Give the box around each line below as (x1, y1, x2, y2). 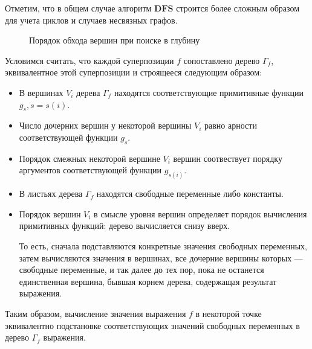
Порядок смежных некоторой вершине (19, 152, 160, 164)
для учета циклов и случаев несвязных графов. (5, 13, 178, 26)
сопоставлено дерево (183, 54, 260, 66)
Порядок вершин (19, 207, 81, 220)
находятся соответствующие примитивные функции (114, 86, 304, 98)
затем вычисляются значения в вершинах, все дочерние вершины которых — (19, 251, 303, 264)
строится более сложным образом (176, 2, 300, 14)
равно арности (204, 119, 257, 132)
